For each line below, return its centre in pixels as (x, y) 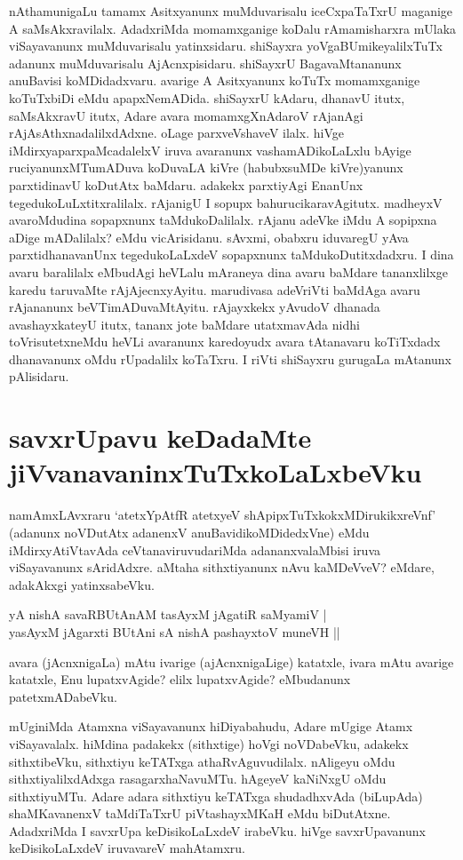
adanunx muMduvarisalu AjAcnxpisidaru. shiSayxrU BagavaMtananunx (205, 63)
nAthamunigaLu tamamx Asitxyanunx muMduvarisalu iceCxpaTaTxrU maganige (231, 11)
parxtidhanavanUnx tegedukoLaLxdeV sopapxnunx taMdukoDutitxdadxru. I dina (231, 255)
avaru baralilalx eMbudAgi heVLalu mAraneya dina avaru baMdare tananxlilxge (228, 271)
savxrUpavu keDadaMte (160, 438)
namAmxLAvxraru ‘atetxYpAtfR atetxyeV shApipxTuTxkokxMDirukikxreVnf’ (223, 515)
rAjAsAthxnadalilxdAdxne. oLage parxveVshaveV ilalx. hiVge (176, 133)
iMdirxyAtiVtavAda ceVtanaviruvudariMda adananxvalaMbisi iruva (195, 549)
